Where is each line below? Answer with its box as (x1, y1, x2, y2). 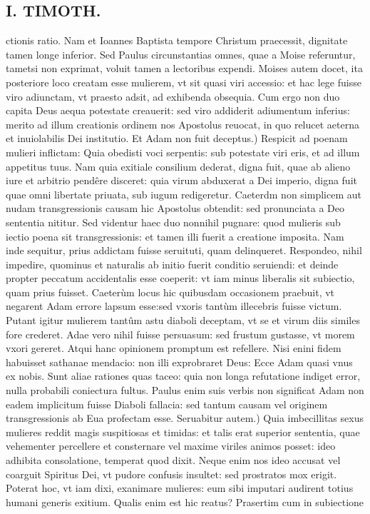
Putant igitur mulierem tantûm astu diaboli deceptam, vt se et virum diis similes (6, 313, 360, 328)
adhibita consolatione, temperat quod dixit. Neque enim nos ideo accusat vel (6, 453, 341, 468)
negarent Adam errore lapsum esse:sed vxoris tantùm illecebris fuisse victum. (6, 298, 342, 313)
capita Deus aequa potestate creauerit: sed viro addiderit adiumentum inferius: (6, 103, 350, 118)
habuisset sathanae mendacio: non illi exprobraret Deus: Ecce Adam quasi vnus (6, 354, 353, 369)
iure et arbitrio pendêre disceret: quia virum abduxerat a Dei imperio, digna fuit (6, 173, 357, 188)
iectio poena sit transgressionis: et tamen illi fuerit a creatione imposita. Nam (6, 228, 344, 243)
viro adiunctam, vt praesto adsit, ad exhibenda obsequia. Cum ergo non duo (6, 89, 340, 104)
